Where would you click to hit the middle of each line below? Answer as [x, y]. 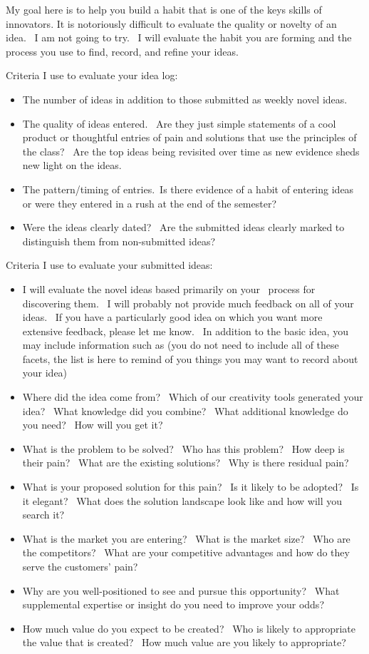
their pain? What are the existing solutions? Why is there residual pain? [186, 463]
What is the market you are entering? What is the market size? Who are [186, 538]
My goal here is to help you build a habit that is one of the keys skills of [164, 9]
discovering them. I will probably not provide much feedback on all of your [188, 303]
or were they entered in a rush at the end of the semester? [149, 203]
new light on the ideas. [72, 165]
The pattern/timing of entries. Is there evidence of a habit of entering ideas [188, 189]
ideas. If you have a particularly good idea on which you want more [172, 317]
